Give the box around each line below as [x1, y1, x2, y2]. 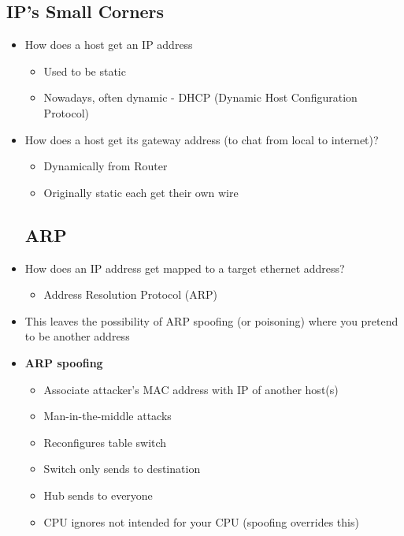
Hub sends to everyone [43, 486, 153, 503]
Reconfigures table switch [43, 434, 167, 450]
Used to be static [43, 62, 126, 79]
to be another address [24, 328, 130, 344]
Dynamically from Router [43, 158, 168, 174]
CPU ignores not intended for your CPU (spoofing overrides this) [43, 513, 359, 530]
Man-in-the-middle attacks [43, 408, 172, 424]
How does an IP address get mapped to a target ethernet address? [24, 259, 345, 276]
